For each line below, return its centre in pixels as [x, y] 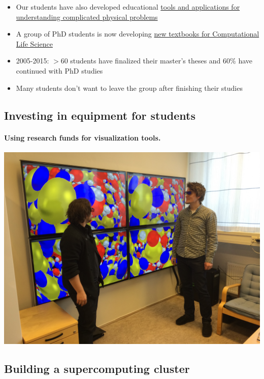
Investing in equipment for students [100, 115]
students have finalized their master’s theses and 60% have [161, 61]
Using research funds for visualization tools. [82, 137]
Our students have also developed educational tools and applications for [128, 7]
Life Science [34, 43]
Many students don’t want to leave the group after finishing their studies [129, 88]
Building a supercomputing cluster [97, 368]
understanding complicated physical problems [87, 16]
